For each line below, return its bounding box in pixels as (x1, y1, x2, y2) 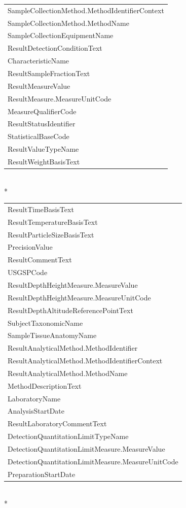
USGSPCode (8, 267, 48, 278)
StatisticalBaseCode (8, 131, 69, 142)
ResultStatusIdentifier (8, 118, 76, 129)
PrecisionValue (8, 242, 53, 252)
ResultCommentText (8, 254, 72, 265)
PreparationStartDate (8, 468, 76, 479)
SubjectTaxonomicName (8, 317, 83, 328)
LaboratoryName (8, 393, 61, 403)
